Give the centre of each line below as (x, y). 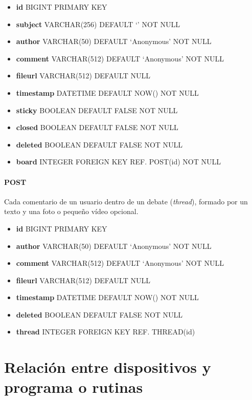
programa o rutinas (74, 387)
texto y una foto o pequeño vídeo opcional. (71, 211)
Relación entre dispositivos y (108, 367)
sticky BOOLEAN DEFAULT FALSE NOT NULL (97, 110)
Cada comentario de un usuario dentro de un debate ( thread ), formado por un (126, 201)
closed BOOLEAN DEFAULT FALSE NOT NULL (97, 127)
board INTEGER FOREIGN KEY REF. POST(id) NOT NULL (119, 162)
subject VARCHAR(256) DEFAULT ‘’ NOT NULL (98, 24)
